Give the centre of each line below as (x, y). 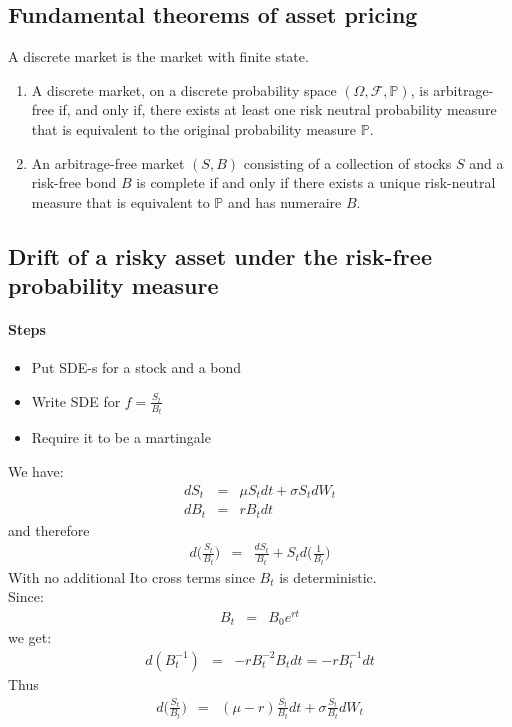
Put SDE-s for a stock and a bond (136, 367)
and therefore (49, 529)
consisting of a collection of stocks (347, 162)
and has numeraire (284, 201)
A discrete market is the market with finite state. (158, 56)
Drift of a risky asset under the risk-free (220, 255)
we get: (30, 637)
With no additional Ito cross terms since (131, 576)
